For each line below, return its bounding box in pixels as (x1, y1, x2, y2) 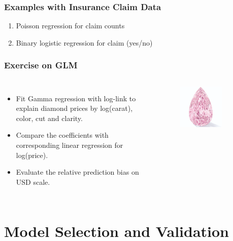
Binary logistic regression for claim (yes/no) (16, 37, 153, 48)
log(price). (16, 149, 48, 160)
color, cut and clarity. (16, 112, 83, 123)
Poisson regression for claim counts (16, 20, 125, 31)
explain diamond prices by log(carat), (16, 103, 133, 113)
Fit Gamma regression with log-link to (16, 93, 136, 103)
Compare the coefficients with (16, 130, 109, 140)
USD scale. (16, 176, 50, 187)
